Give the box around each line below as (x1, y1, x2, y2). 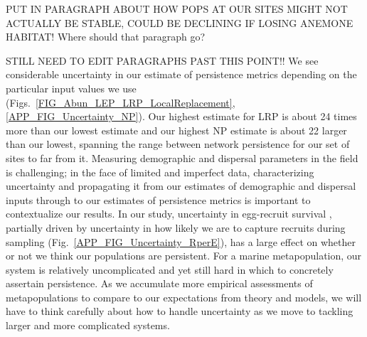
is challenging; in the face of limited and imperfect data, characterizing (6, 164, 314, 179)
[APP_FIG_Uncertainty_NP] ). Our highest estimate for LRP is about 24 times (6, 109, 357, 124)
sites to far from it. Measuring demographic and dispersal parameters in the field (6, 150, 358, 165)
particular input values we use (6, 80, 137, 95)
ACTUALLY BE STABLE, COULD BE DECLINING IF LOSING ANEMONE (6, 15, 353, 30)
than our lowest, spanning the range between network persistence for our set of (6, 137, 350, 151)
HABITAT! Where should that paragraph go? (6, 29, 206, 44)
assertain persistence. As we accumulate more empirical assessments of (6, 276, 313, 291)
